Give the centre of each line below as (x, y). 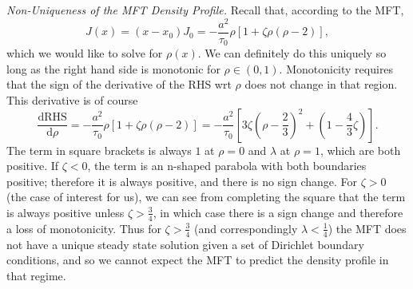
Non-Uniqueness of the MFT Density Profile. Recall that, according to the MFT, (205, 10)
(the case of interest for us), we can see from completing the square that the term (206, 197)
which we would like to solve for (85, 53)
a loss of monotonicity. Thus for (84, 228)
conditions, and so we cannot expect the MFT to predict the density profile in (198, 260)
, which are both (360, 150)
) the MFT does (367, 228)
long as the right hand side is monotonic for (113, 68)
